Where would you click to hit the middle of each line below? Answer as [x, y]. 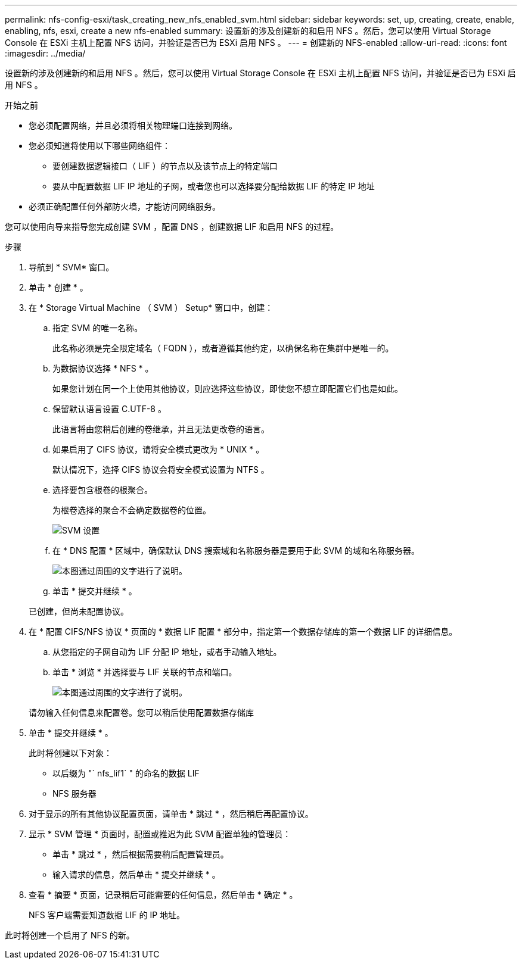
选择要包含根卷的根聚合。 [102, 490]
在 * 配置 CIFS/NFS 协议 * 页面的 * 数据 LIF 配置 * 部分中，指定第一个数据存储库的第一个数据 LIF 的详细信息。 [243, 631]
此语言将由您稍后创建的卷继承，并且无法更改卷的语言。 [161, 429]
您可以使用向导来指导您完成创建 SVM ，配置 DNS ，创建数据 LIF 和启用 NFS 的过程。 [172, 227]
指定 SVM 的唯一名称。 [98, 328]
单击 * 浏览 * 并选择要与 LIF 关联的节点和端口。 [145, 672]
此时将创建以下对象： [70, 753]
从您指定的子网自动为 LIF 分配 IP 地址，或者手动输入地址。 [167, 652]
